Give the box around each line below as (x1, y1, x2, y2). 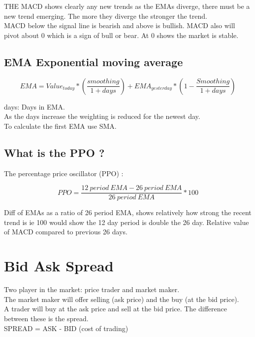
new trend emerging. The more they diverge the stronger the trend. (4, 10, 207, 21)
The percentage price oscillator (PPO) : (4, 168, 124, 178)
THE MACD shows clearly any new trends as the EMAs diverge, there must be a (4, 1, 250, 11)
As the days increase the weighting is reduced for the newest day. (4, 111, 200, 121)
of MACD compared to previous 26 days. (4, 226, 127, 237)
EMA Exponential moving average (4, 54, 183, 69)
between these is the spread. (4, 313, 89, 323)
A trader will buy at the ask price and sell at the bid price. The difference (4, 303, 227, 314)
